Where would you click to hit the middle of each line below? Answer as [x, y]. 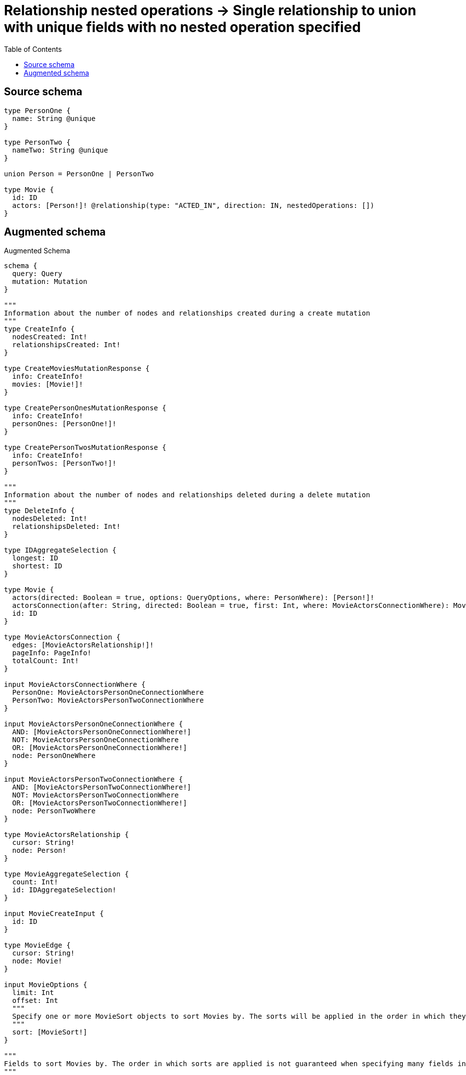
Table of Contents [33, 49]
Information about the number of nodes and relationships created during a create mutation [187, 313]
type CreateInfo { [39, 329]
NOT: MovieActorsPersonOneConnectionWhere [96, 740]
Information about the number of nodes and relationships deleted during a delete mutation [187, 495]
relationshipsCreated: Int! [66, 345]
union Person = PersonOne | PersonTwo [79, 174]
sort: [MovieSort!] [50, 1032]
